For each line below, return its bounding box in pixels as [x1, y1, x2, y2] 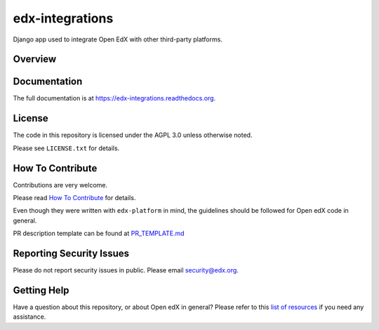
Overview [13, 53, 57, 65]
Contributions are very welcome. [13, 180, 108, 189]
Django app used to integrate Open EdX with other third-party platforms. [13, 35, 222, 44]
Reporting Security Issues [13, 248, 130, 260]
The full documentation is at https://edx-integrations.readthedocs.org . [13, 94, 216, 103]
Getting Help [13, 284, 69, 296]
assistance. [13, 312, 46, 321]
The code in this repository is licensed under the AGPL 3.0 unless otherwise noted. [13, 131, 253, 140]
